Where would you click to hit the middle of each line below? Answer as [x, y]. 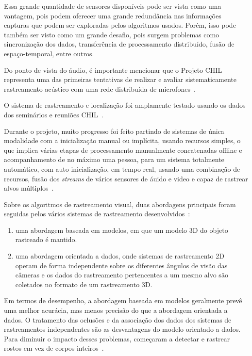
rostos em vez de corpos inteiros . [54, 348]
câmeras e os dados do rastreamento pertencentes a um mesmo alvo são [122, 275]
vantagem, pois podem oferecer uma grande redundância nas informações [113, 15]
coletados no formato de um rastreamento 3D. [84, 284]
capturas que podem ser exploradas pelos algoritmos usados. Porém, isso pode [120, 25]
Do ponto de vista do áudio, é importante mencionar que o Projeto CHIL [113, 70]
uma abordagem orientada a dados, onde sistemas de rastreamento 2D [120, 256]
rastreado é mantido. [46, 239]
